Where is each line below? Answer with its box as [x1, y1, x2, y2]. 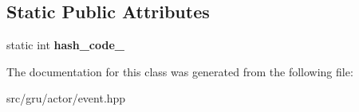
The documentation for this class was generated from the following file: [6, 63, 353, 79]
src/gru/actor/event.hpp [6, 90, 126, 106]
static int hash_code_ [6, 37, 124, 53]
